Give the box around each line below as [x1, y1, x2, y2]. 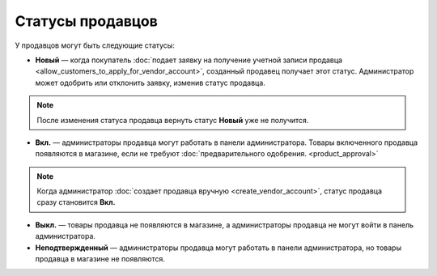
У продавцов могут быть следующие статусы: [15, 40, 176, 50]
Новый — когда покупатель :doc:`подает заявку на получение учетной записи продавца [35, 55, 343, 65]
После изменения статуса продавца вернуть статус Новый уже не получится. [36, 115, 309, 125]
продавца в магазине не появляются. [35, 254, 166, 264]
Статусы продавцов [15, 12, 158, 30]
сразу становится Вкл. [36, 197, 116, 207]
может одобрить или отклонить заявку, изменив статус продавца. [35, 78, 266, 87]
